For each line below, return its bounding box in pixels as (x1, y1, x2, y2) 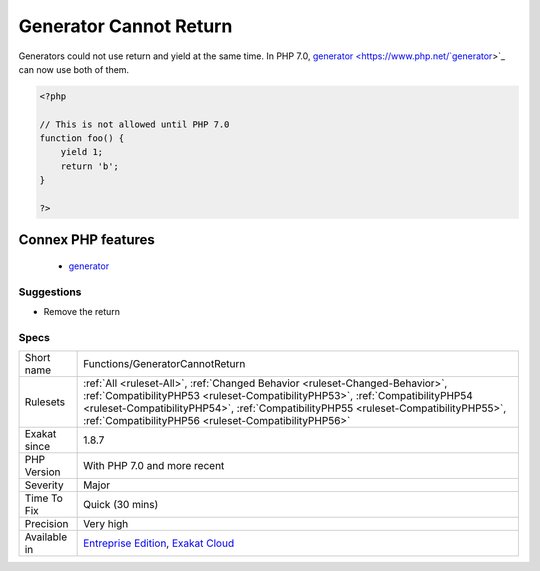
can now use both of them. (18, 63, 130, 75)
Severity (24, 478, 64, 492)
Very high (83, 517, 129, 531)
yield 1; (60, 146, 104, 158)
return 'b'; (60, 160, 120, 172)
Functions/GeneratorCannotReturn (83, 357, 246, 371)
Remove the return (43, 306, 120, 318)
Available (24, 530, 68, 544)
